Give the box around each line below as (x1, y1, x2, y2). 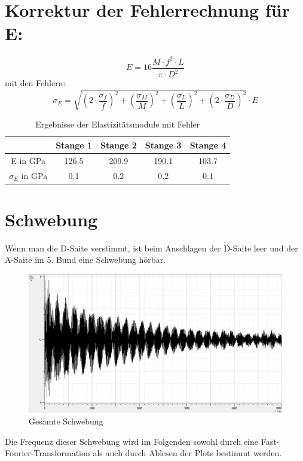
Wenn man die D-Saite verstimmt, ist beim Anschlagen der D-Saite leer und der (5, 241, 298, 254)
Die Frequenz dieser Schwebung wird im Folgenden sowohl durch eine (5, 435, 259, 447)
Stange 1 (56, 138, 92, 151)
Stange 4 (189, 138, 227, 151)
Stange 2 (100, 138, 137, 151)
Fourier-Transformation (5, 447, 90, 459)
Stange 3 (145, 138, 182, 151)
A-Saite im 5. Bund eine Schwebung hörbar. (5, 253, 166, 266)
